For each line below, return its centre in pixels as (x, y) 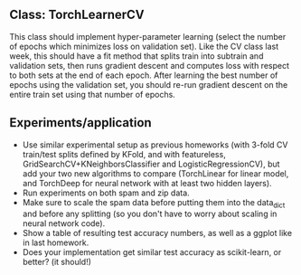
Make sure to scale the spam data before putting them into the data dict (154, 203)
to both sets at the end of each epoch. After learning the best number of (144, 75)
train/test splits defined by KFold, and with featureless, (124, 154)
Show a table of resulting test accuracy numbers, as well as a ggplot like (157, 233)
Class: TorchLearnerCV (77, 15)
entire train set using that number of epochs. (93, 94)
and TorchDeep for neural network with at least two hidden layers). (147, 183)
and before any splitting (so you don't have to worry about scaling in (150, 214)
